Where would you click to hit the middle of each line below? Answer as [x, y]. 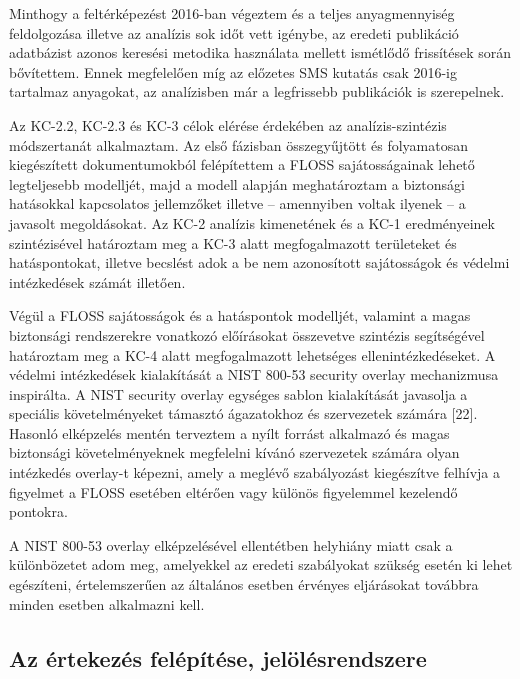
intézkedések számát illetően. [97, 281]
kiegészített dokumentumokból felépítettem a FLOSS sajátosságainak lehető [242, 164]
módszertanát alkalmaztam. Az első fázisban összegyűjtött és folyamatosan [239, 144]
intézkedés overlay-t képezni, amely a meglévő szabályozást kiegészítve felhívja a [255, 472]
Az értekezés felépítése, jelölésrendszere [218, 657]
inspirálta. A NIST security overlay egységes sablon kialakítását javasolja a [238, 393]
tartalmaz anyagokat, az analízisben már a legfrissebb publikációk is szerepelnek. [257, 91]
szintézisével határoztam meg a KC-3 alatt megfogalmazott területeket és [233, 242]
